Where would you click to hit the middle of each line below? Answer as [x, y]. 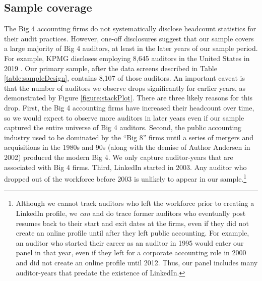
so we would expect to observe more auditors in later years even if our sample [124, 117]
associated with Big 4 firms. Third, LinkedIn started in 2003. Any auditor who [125, 167]
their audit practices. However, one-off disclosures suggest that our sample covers [129, 38]
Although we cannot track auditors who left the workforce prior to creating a [135, 203]
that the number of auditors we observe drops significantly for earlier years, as [125, 88]
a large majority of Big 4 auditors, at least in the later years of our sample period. [131, 48]
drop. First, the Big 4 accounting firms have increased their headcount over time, [129, 107]
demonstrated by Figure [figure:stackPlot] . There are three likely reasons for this [128, 98]
